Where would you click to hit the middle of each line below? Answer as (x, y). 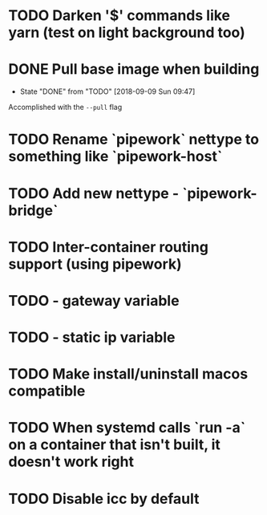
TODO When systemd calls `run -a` (127, 428)
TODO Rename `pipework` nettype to (133, 140)
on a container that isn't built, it (114, 445)
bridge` (33, 210)
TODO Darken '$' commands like (119, 16)
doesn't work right (71, 462)
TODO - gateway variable (94, 300)
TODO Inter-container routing (108, 247)
